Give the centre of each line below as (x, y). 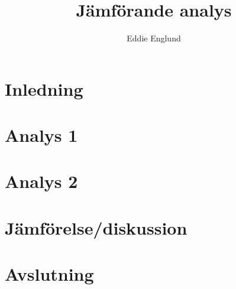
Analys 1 (41, 135)
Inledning (44, 88)
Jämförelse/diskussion (96, 227)
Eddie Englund (154, 38)
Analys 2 (41, 181)
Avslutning (49, 274)
